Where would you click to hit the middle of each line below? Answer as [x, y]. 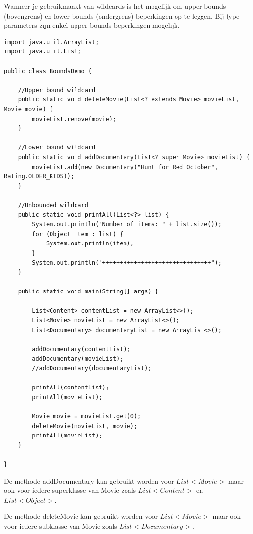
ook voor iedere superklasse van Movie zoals [70, 490]
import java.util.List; [43, 52]
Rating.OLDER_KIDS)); [39, 177]
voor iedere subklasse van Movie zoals [61, 525]
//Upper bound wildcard [57, 90]
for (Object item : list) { [78, 234]
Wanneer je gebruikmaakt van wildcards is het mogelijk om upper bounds [115, 6]
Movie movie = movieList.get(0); [87, 416]
